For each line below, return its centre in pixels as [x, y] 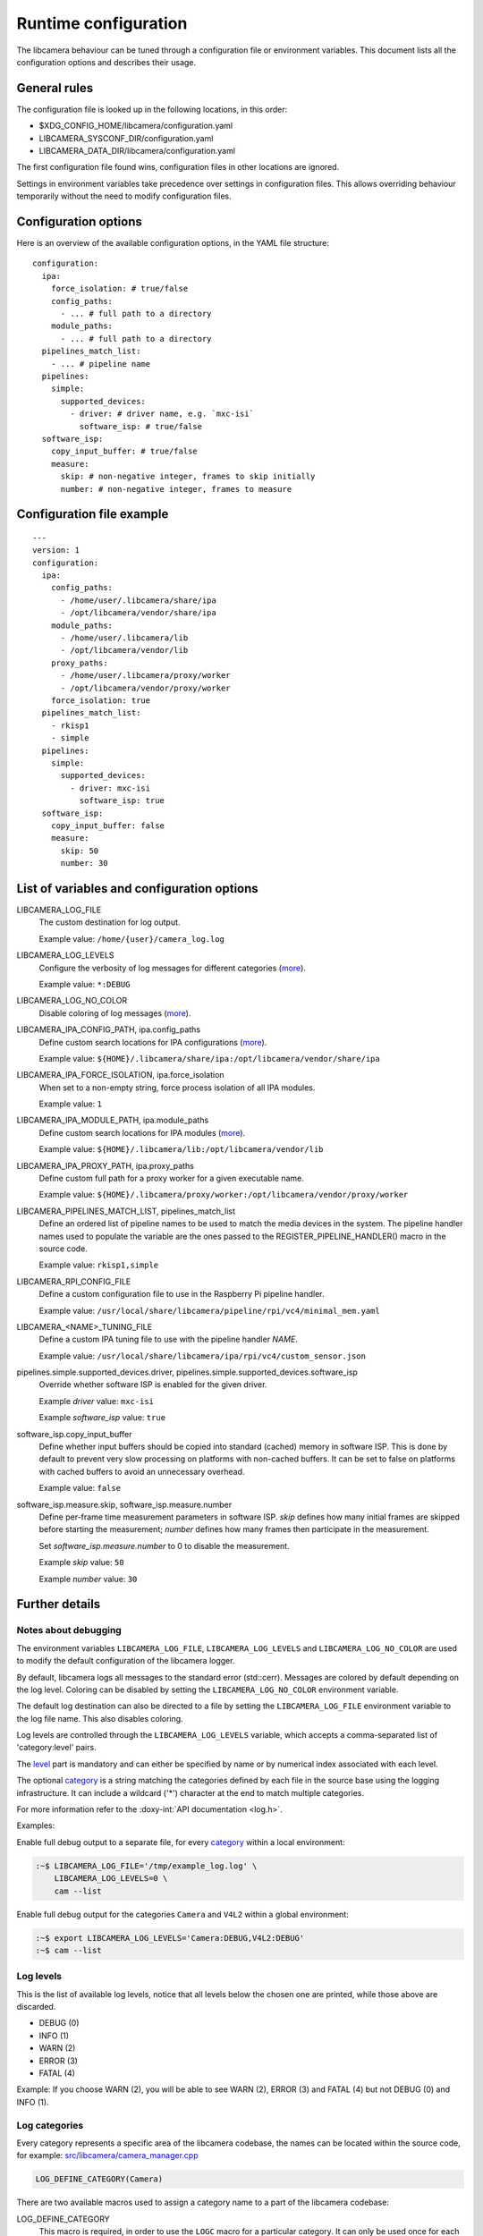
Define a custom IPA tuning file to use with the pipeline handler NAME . [169, 1339]
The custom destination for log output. [110, 922]
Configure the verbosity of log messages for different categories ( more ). [172, 968]
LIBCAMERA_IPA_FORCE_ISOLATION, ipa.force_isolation [120, 1075]
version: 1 [56, 551]
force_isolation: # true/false [119, 289]
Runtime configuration [102, 23]
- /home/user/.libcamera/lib [124, 638]
